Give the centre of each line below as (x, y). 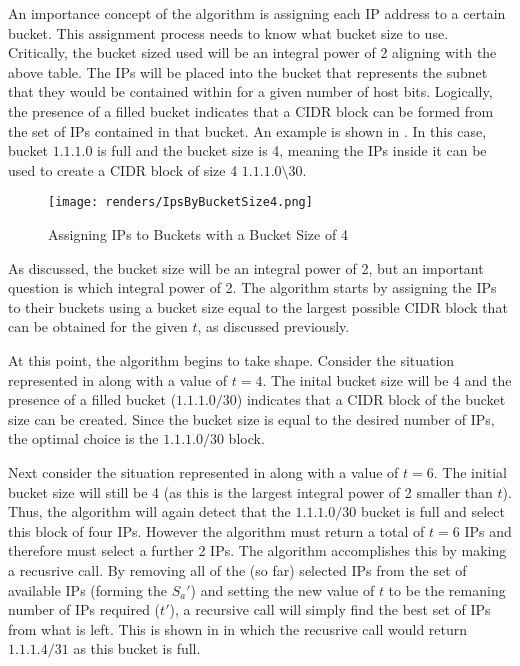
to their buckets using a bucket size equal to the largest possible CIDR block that (258, 306)
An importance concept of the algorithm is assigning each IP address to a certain (257, 13)
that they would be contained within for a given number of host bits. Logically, (250, 91)
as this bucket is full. (137, 648)
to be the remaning (447, 589)
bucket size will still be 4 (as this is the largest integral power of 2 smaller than (250, 491)
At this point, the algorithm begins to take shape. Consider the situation (231, 359)
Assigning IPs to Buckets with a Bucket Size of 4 (198, 234)
